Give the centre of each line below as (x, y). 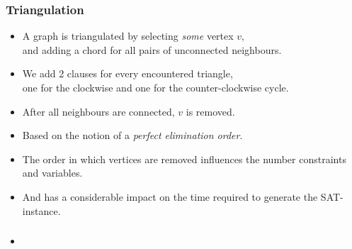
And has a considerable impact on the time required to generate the (170, 196)
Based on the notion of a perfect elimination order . (132, 135)
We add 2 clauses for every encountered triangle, (127, 73)
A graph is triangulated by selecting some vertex (128, 36)
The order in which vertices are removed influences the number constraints (184, 159)
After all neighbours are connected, (98, 111)
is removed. (210, 111)
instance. (41, 210)
